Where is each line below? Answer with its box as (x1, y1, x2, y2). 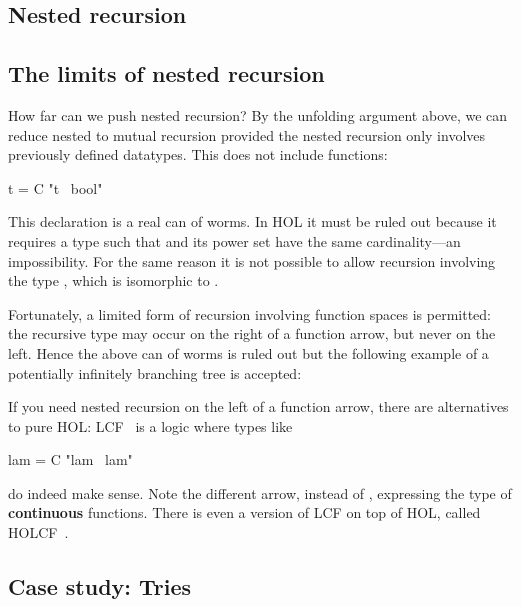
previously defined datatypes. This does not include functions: (8, 144, 388, 165)
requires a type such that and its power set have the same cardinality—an (8, 230, 461, 251)
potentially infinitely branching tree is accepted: (8, 362, 302, 383)
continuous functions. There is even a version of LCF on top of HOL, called (8, 502, 481, 523)
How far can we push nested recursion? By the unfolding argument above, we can (8, 104, 508, 125)
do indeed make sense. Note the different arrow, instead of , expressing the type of (8, 482, 512, 503)
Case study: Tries (8, 571, 192, 602)
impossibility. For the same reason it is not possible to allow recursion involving (8, 250, 496, 271)
